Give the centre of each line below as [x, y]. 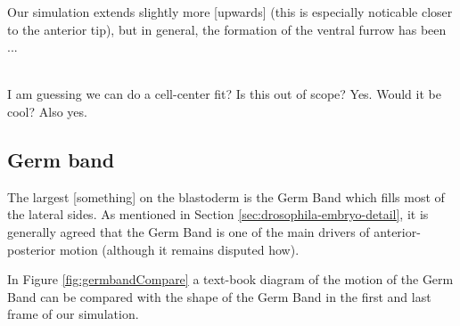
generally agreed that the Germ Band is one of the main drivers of [189, 231]
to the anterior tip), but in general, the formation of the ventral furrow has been [227, 29]
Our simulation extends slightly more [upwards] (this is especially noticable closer [230, 12]
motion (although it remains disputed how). [179, 249]
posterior [32, 249]
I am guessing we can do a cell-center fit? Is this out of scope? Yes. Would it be [224, 94]
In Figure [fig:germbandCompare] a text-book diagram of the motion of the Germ [230, 279]
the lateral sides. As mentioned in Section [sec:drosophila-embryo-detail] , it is [218, 214]
